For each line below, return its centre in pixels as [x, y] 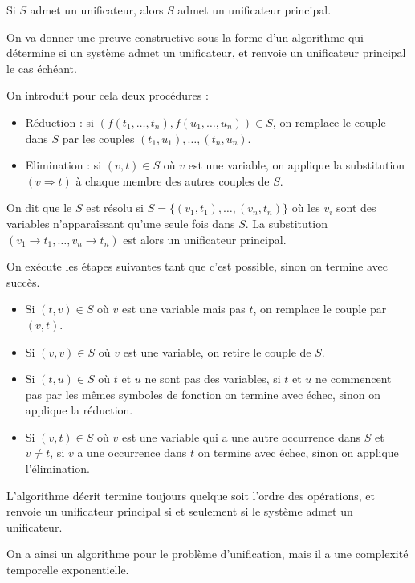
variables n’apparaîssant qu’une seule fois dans [121, 223]
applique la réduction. [79, 410]
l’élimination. [57, 469]
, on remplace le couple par [320, 309]
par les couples [98, 138]
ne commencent [354, 379]
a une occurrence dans [132, 453]
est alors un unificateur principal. [205, 239]
